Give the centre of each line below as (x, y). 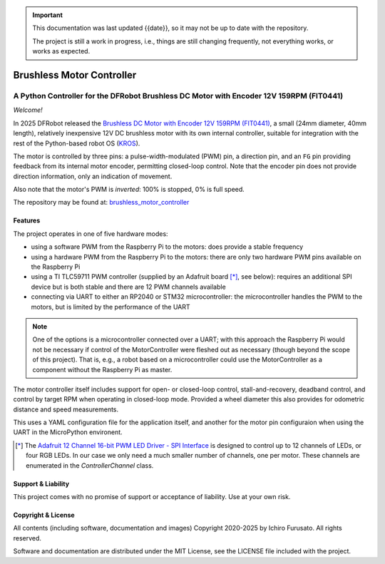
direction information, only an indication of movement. (93, 176)
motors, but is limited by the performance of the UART (111, 307)
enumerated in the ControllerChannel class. (90, 465)
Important (48, 15)
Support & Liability (41, 483)
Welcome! (28, 110)
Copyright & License (44, 515)
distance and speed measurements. (66, 409)
